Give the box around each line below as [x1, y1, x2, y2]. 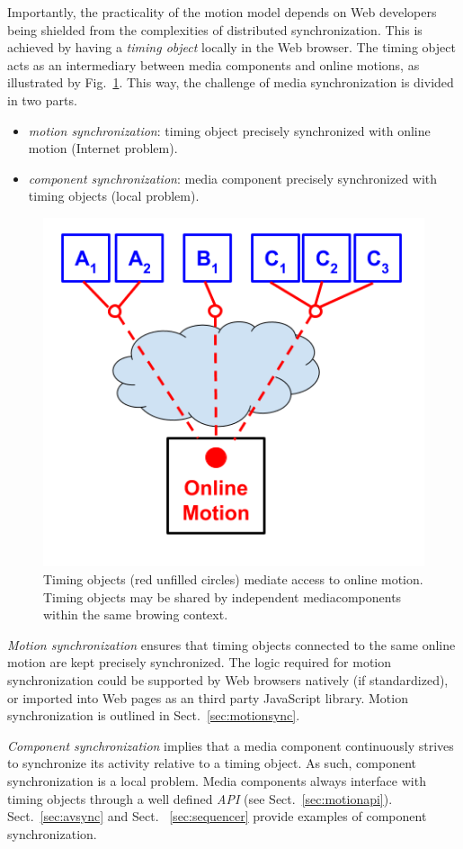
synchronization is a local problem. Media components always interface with [7, 772, 426, 790]
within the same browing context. [43, 605, 228, 624]
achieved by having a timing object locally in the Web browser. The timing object [7, 38, 456, 57]
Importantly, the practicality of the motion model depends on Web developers [7, 3, 437, 21]
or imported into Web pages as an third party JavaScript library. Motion [7, 688, 408, 707]
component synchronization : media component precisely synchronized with [28, 168, 438, 187]
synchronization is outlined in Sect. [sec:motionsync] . [7, 706, 300, 725]
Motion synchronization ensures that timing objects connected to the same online [7, 635, 456, 654]
